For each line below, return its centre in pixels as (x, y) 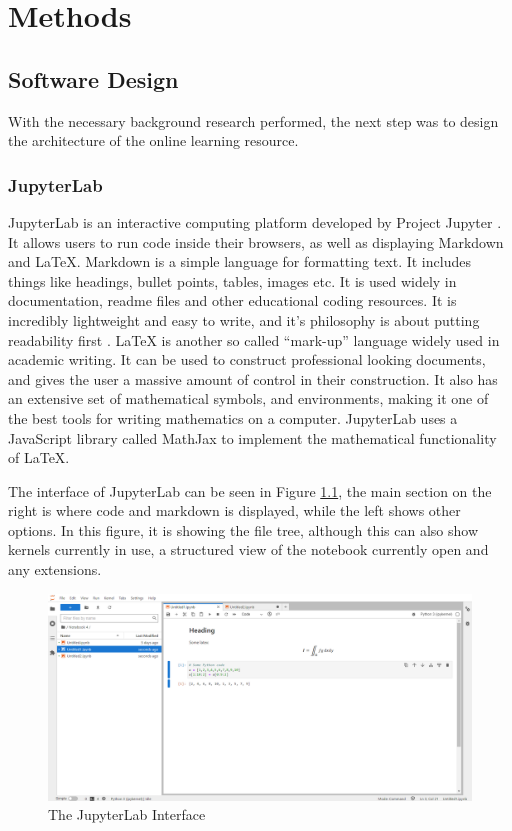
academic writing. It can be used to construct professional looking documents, (247, 359)
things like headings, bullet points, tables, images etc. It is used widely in (232, 280)
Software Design (93, 78)
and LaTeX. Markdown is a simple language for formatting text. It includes (239, 261)
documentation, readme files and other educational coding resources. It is (232, 300)
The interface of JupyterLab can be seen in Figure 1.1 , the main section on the (250, 490)
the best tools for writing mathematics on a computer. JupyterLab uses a (233, 417)
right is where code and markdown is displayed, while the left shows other (234, 510)
